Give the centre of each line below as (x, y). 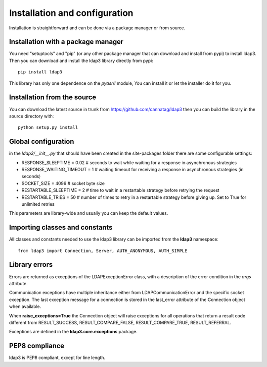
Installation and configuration (71, 13)
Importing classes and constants (61, 227)
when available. (25, 306)
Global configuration (42, 142)
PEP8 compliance (37, 346)
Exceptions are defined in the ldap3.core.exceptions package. (73, 332)
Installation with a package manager (66, 42)
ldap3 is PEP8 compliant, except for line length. (57, 358)
